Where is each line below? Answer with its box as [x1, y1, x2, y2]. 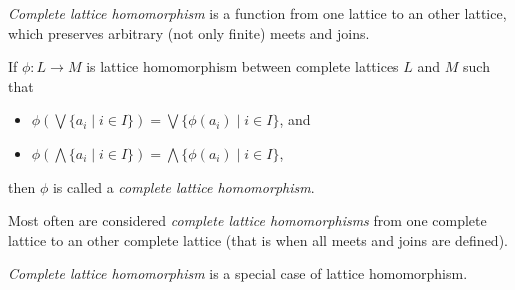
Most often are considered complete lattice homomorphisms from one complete [8, 210, 487, 231]
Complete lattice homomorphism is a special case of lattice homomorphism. [8, 263, 468, 284]
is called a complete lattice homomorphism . [52, 176, 315, 197]
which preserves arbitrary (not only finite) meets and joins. [8, 22, 370, 43]
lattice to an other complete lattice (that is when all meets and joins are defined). [8, 229, 508, 250]
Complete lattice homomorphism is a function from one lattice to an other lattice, [8, 3, 507, 23]
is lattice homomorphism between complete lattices [86, 56, 399, 77]
